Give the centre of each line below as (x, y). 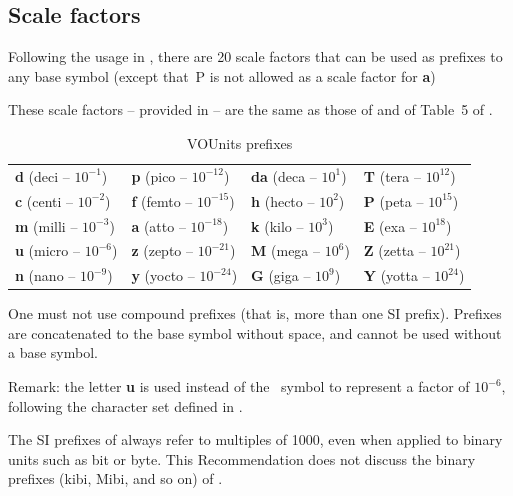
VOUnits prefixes (240, 142)
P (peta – (393, 200)
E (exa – (390, 225)
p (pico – (159, 175)
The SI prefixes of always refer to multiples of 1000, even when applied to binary (255, 439)
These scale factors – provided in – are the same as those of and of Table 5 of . (250, 109)
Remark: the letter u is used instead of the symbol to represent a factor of (239, 386)
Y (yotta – (396, 275)
